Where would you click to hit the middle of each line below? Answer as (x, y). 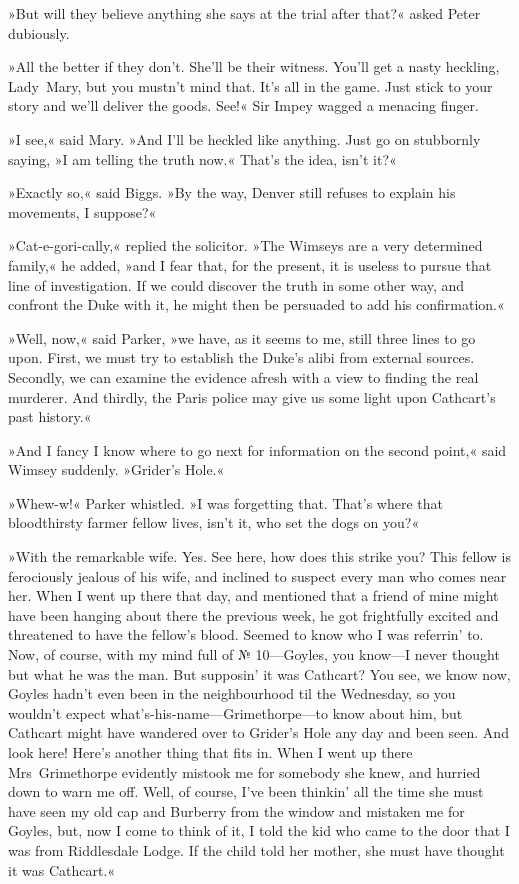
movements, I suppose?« (82, 211)
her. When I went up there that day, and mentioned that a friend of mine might (253, 595)
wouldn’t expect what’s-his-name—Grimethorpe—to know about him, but (235, 712)
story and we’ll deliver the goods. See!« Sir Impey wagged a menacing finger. (243, 105)
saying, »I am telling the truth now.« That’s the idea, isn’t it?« (202, 158)
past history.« (50, 416)
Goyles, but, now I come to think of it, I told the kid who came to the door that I (259, 830)
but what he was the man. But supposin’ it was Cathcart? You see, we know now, (259, 673)
